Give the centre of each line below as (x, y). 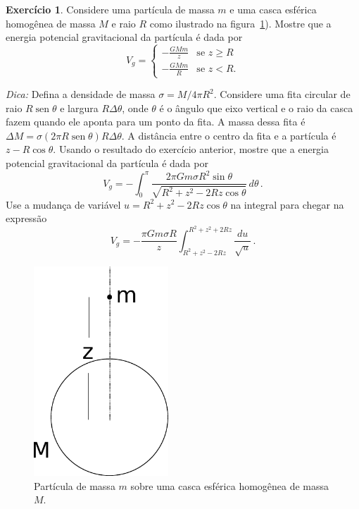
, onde (135, 108)
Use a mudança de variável (63, 204)
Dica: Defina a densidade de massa (81, 94)
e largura (79, 108)
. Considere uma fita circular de (282, 94)
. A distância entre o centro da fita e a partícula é (229, 135)
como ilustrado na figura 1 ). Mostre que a (240, 23)
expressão (26, 218)
